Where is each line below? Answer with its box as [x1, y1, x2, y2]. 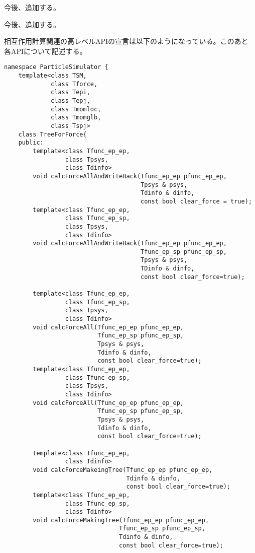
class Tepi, [51, 89, 90, 96]
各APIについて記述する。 [4, 45, 87, 56]
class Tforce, [51, 80, 98, 88]
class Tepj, [51, 97, 90, 104]
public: [18, 139, 44, 147]
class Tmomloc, [51, 105, 101, 113]
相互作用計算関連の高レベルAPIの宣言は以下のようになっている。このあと [4, 36, 248, 46]
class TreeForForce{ [18, 130, 87, 138]
